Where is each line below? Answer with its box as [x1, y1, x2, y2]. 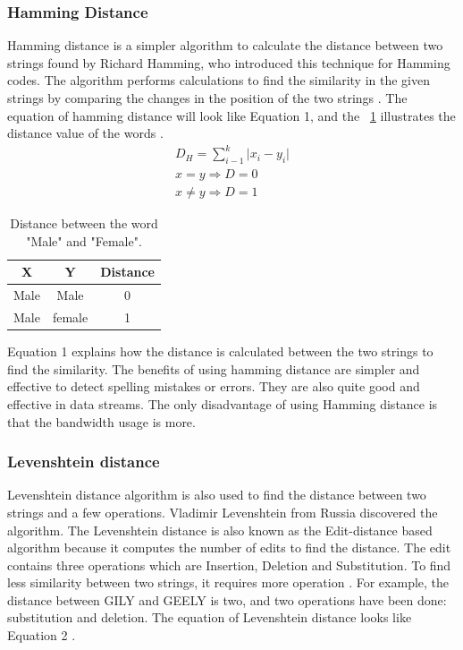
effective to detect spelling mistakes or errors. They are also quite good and [7, 377, 420, 396]
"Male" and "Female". [26, 231, 142, 250]
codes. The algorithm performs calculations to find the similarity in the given [7, 71, 430, 90]
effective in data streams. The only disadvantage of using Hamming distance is [7, 394, 438, 413]
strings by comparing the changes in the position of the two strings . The [7, 89, 408, 107]
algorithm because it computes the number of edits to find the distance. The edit [7, 538, 451, 557]
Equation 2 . [7, 626, 76, 645]
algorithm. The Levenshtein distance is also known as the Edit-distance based [7, 520, 433, 539]
